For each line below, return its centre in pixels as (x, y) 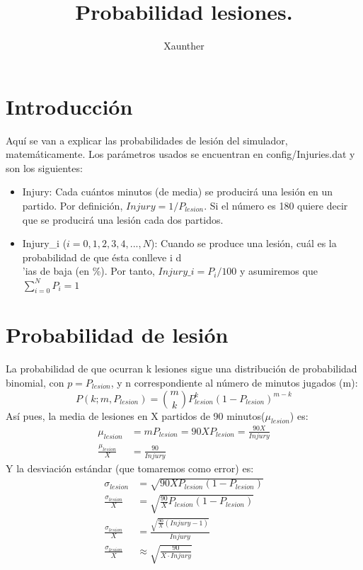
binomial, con (35, 383)
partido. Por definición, (73, 206)
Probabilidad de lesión (117, 335)
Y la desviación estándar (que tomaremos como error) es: (130, 468)
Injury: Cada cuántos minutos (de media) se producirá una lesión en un (178, 192)
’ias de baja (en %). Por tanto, (88, 271)
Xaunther (184, 46)
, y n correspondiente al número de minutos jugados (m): (234, 383)
